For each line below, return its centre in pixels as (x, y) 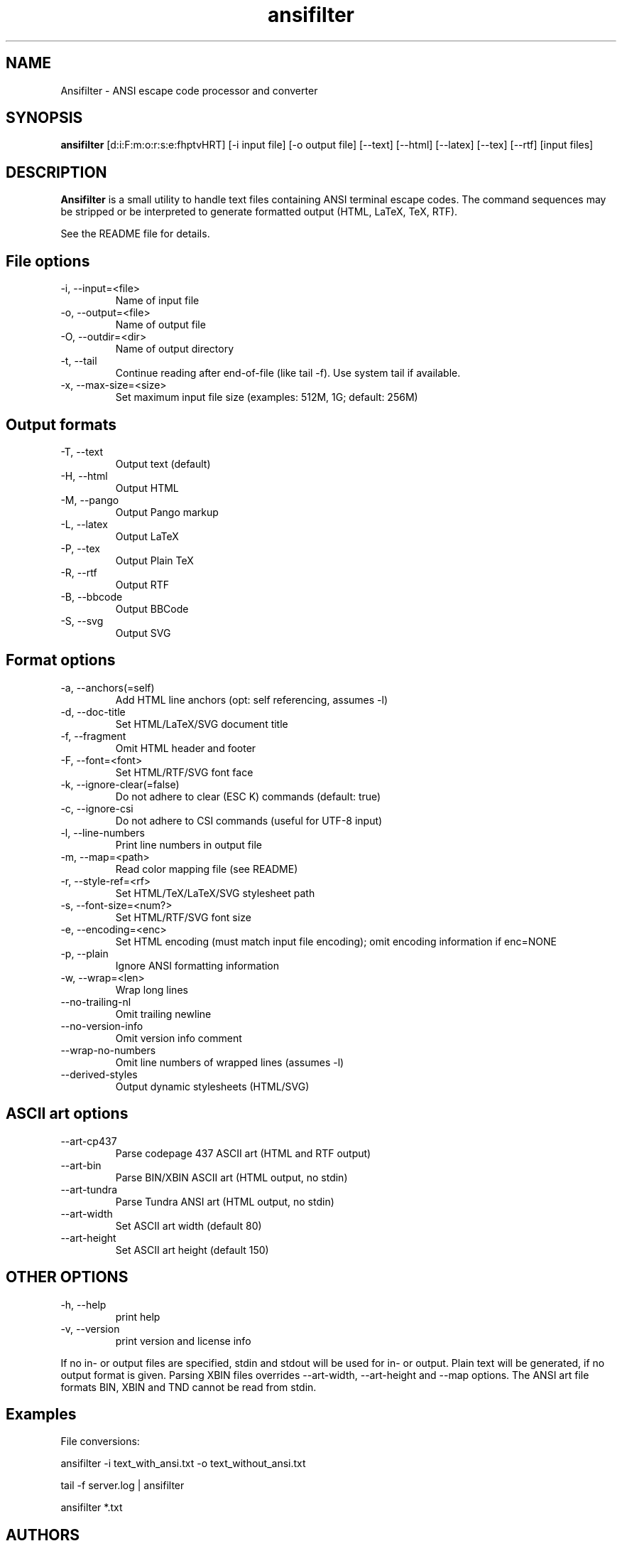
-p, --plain (84, 953)
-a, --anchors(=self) (108, 687)
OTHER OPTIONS (67, 1277)
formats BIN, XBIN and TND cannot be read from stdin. (189, 1387)
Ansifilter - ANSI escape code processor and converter (189, 90)
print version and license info (183, 1341)
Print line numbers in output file (189, 844)
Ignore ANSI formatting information (197, 965)
